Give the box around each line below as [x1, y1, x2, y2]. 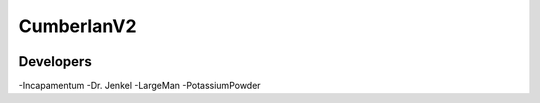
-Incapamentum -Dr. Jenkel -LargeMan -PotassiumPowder [18, 80, 261, 92]
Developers [18, 53, 92, 70]
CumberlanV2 [18, 15, 137, 37]
